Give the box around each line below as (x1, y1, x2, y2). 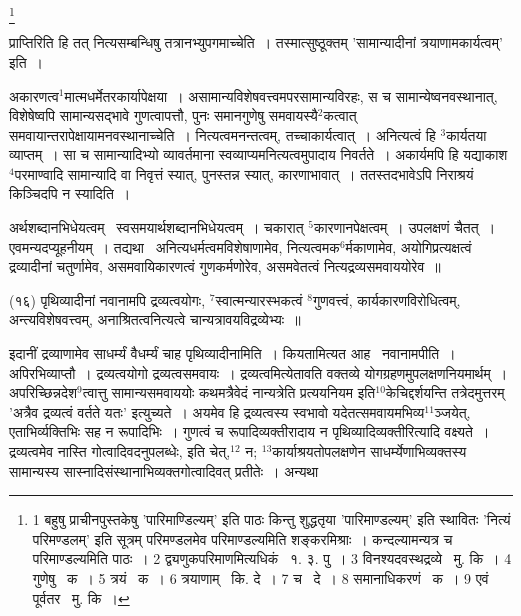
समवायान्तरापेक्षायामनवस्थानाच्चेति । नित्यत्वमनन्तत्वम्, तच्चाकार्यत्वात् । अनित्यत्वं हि (9, 124, 436, 145)
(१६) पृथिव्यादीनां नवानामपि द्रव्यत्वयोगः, (9, 289, 206, 310)
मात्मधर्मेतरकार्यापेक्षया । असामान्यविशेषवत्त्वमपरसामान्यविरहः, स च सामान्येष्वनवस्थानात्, (64, 85, 498, 106)
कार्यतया (446, 124, 487, 145)
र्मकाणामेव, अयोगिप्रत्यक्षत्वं (345, 236, 472, 257)
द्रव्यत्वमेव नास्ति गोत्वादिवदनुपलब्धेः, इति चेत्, (9, 441, 231, 462)
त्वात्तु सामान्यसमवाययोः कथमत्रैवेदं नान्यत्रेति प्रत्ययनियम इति (82, 382, 376, 403)
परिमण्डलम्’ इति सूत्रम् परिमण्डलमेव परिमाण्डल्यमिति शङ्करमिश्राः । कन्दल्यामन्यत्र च (32, 528, 453, 549)
